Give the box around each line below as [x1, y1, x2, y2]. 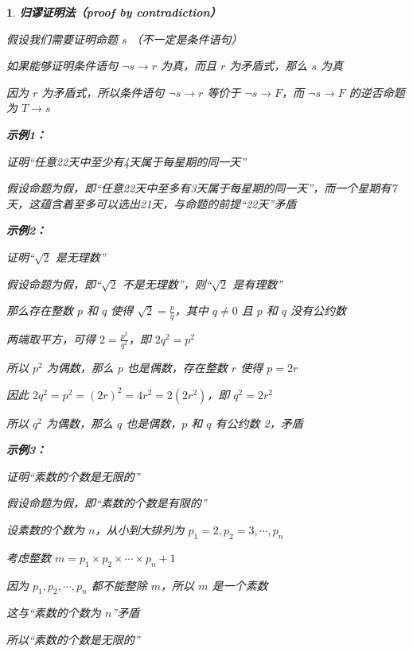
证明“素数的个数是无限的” [6, 468, 140, 484]
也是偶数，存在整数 [127, 359, 228, 376]
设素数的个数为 [6, 522, 84, 538]
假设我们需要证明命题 [6, 30, 118, 47]
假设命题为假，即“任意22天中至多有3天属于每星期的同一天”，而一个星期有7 [6, 180, 397, 196]
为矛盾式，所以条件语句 [41, 83, 165, 100]
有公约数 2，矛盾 [215, 414, 303, 431]
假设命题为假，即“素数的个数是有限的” [6, 495, 207, 511]
